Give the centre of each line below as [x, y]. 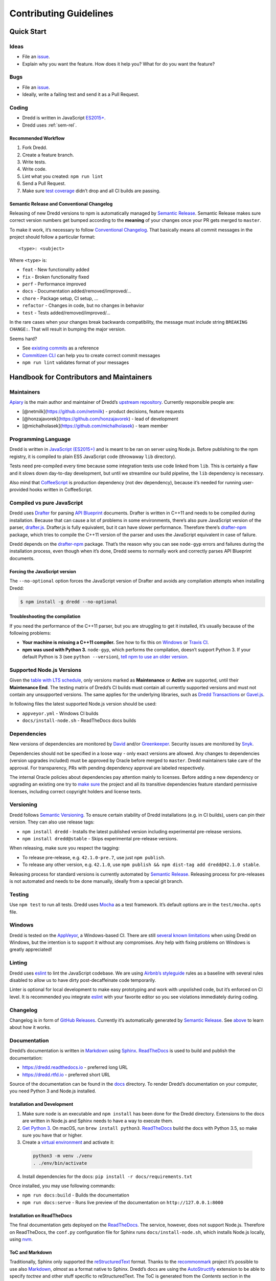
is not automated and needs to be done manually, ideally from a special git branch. [96, 881]
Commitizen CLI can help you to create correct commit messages [91, 355]
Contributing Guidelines [61, 13]
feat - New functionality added [56, 270]
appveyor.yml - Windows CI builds [60, 713]
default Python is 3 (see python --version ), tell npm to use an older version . [105, 657]
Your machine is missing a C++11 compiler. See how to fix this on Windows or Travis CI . [116, 643]
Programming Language [40, 439]
